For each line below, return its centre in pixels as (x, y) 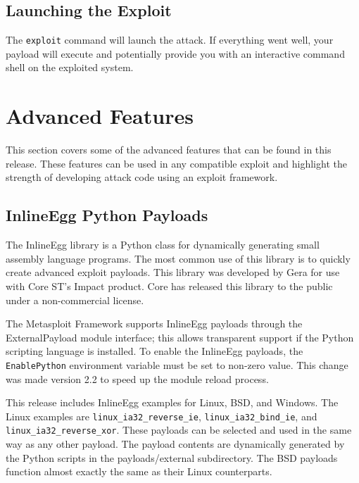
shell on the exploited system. (70, 67)
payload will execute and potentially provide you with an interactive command (175, 53)
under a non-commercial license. (75, 300)
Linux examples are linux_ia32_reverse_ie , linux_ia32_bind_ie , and (162, 416)
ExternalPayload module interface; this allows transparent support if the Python (180, 337)
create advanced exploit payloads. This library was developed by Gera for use (173, 272)
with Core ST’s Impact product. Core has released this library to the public (169, 286)
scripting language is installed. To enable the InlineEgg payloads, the (155, 351)
